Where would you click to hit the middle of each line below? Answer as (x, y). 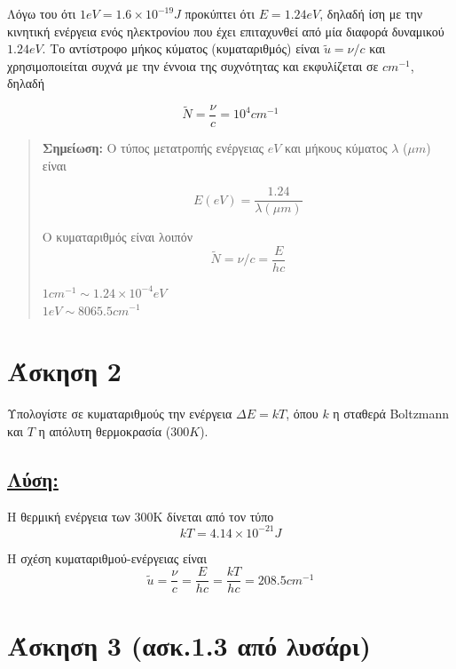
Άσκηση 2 (64, 371)
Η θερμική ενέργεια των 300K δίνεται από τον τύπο (141, 516)
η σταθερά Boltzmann (391, 414)
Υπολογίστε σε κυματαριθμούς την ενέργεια (120, 414)
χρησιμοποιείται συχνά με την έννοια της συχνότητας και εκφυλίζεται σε (193, 65)
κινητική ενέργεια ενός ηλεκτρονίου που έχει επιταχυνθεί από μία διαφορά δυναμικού (226, 31)
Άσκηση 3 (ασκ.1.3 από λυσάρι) (189, 645)
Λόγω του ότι (42, 13)
